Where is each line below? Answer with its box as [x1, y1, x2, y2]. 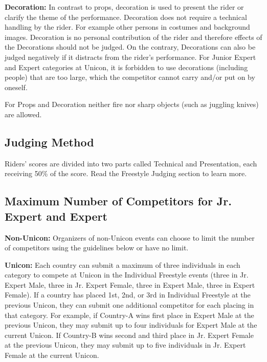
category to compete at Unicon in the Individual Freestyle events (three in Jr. [5, 269, 249, 280]
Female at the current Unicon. [5, 350, 99, 360]
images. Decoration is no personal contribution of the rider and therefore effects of [5, 31, 262, 42]
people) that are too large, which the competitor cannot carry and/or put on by [5, 72, 255, 82]
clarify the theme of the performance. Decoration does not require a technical [5, 11, 247, 22]
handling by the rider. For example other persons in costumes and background [5, 22, 250, 32]
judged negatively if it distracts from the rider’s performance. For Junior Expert [5, 51, 256, 62]
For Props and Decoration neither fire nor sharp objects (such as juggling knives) [5, 99, 259, 110]
